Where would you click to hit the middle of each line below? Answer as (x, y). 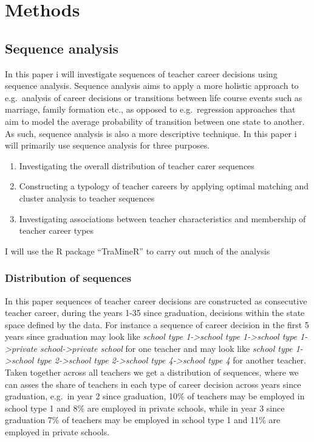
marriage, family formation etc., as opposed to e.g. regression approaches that (150, 109)
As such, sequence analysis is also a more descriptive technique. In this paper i (151, 133)
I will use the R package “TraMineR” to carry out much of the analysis (138, 251)
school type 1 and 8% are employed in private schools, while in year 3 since (145, 408)
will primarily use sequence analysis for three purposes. (108, 145)
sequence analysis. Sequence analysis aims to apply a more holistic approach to (152, 86)
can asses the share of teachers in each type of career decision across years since (153, 384)
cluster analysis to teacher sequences (87, 198)
